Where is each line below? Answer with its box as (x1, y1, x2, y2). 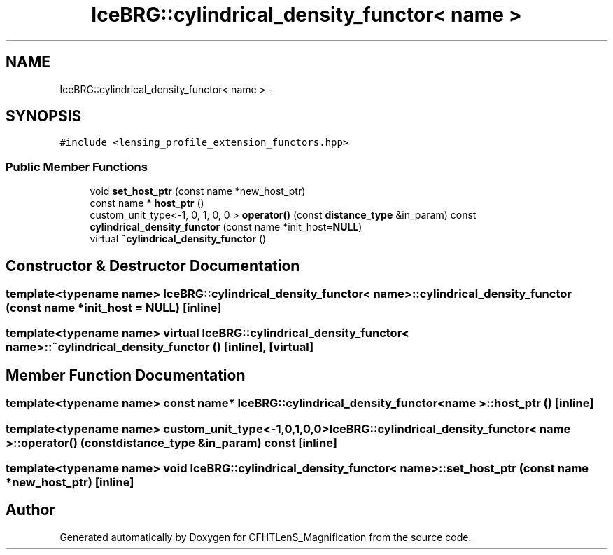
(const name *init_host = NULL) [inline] (6, 301, 222, 315)
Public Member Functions (6, 159, 148, 174)
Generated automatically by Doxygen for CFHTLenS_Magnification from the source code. (59, 530, 472, 543)
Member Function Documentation (6, 366, 246, 384)
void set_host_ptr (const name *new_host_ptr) (90, 185, 306, 198)
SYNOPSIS (6, 107, 82, 125)
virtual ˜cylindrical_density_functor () (90, 233, 267, 245)
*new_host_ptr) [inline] (6, 475, 134, 489)
